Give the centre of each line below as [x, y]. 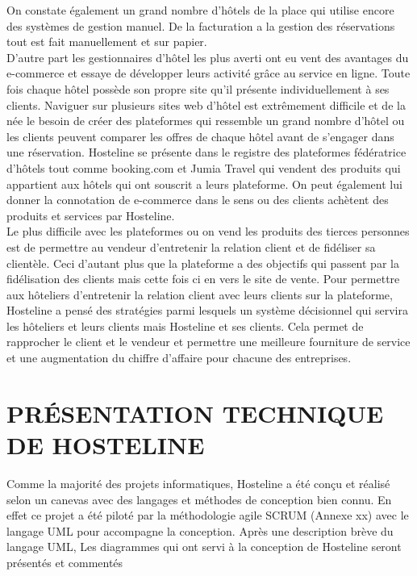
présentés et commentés [65, 562]
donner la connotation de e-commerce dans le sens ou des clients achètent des [198, 200]
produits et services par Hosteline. [91, 215]
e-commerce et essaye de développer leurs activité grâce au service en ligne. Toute [208, 73]
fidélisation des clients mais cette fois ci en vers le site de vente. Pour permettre [203, 279]
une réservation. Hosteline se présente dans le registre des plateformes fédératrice [206, 152]
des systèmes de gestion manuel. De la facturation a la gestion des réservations [201, 25]
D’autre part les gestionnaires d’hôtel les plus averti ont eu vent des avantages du [208, 57]
